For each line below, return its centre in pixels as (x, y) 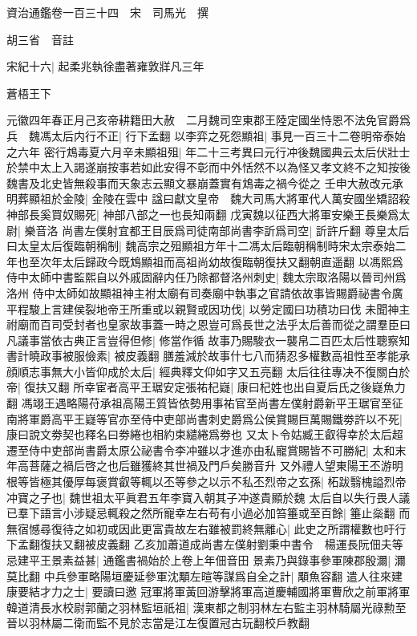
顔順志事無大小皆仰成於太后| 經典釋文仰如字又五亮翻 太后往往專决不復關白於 (208, 371)
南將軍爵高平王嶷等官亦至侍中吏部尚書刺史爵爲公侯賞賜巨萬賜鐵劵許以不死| (204, 418)
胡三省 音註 (40, 39)
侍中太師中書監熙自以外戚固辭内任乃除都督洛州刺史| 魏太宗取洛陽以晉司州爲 (206, 277)
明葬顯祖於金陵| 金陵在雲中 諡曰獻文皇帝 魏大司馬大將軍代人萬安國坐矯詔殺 (208, 198)
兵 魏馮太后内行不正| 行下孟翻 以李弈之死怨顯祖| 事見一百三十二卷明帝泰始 (206, 135)
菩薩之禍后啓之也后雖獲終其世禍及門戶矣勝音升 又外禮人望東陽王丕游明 (216, 466)
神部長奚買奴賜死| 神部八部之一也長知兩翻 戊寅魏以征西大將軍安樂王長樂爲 (203, 214)
